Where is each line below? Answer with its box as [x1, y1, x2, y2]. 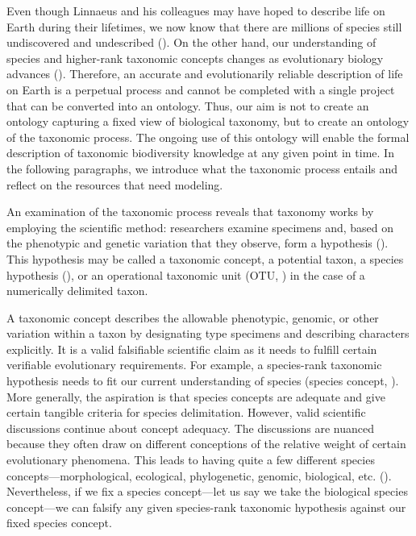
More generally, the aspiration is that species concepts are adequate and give [6, 388, 385, 405]
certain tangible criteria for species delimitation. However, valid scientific [6, 404, 366, 421]
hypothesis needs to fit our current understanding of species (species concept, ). [6, 372, 399, 389]
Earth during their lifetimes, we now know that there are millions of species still [6, 18, 402, 35]
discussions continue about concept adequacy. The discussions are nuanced [6, 419, 375, 436]
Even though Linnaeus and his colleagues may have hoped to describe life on [6, 2, 385, 19]
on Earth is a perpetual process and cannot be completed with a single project [6, 81, 395, 98]
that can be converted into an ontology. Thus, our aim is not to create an [6, 97, 369, 114]
